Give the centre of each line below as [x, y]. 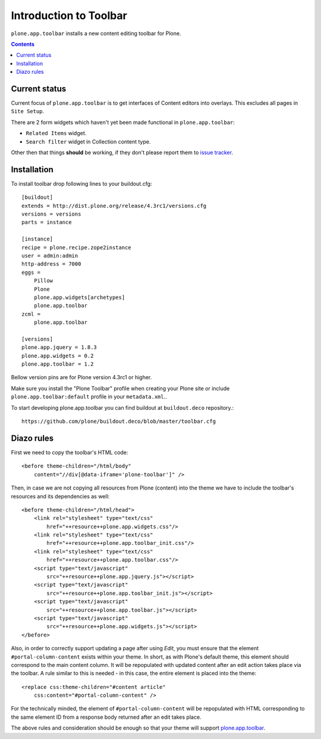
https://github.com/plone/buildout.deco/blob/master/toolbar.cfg [119, 422]
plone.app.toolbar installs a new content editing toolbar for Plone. [96, 33]
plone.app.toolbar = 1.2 [58, 364]
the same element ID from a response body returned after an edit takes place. [106, 717]
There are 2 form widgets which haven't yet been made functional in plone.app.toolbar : [123, 122]
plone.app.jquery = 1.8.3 [59, 347]
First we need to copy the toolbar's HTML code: [70, 452]
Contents [23, 44]
